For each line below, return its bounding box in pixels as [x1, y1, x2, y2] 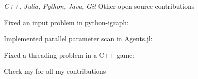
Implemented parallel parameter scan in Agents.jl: [4, 33, 153, 44]
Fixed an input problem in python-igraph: [4, 17, 129, 27]
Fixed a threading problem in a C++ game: [4, 49, 134, 60]
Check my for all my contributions [4, 66, 106, 76]
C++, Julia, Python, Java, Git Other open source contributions [4, 1, 195, 11]
